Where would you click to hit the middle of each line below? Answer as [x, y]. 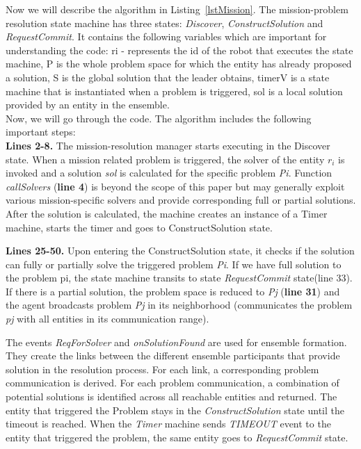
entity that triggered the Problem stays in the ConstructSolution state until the [175, 410]
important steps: [41, 132]
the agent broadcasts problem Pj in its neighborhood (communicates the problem [179, 305]
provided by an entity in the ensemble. [88, 105]
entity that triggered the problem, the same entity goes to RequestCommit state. [177, 437]
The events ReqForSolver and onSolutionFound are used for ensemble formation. [176, 342]
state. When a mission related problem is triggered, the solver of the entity [165, 159]
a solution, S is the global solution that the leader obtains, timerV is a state [168, 77]
